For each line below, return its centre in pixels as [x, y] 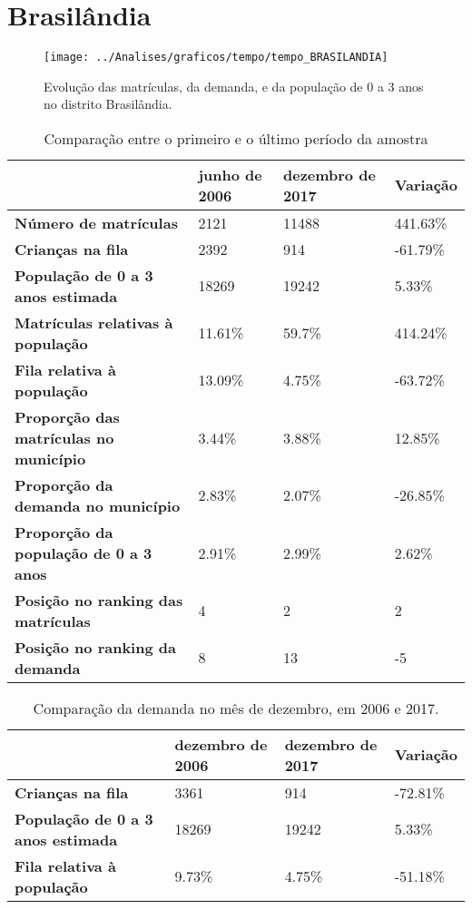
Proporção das [67, 416]
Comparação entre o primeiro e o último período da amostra [236, 138]
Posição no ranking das [99, 600]
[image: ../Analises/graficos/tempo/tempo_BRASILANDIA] [216, 58]
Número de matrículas [96, 222]
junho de [230, 174]
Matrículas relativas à [94, 322]
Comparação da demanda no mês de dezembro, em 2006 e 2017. [236, 708]
